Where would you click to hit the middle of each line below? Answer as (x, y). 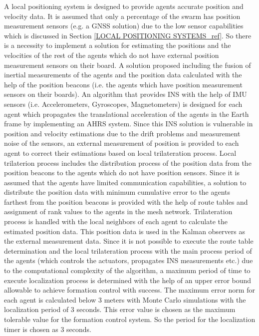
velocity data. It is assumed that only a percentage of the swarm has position (122, 16)
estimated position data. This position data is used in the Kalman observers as (125, 231)
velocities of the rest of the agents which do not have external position (112, 55)
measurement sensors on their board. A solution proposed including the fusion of (128, 65)
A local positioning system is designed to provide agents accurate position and (124, 6)
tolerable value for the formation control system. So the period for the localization (130, 319)
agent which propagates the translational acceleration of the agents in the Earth (127, 114)
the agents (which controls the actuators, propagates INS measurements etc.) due (129, 260)
